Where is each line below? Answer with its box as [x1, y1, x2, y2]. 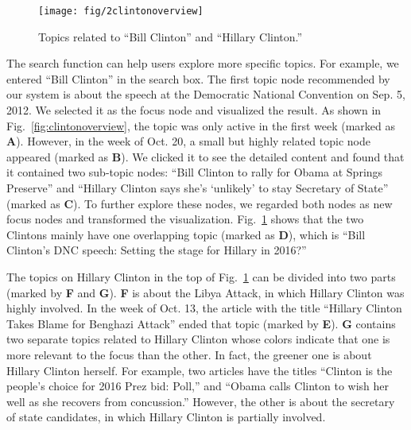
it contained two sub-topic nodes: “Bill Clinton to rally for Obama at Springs [6, 164, 383, 180]
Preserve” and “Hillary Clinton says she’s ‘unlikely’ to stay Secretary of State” [6, 180, 389, 196]
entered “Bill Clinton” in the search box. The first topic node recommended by [6, 70, 390, 87]
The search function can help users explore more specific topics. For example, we [6, 55, 399, 72]
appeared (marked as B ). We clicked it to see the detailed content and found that [6, 148, 405, 165]
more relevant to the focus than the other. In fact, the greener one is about [6, 346, 372, 362]
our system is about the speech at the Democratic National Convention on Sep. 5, [6, 86, 405, 103]
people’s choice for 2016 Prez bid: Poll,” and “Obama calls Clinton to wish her [6, 378, 390, 394]
